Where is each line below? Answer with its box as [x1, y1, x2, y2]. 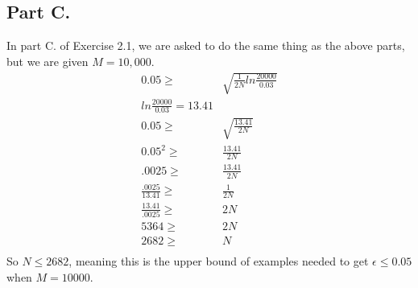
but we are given [6, 52, 89, 69]
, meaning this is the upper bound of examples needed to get [68, 252, 369, 269]
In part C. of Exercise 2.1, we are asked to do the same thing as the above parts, [6, 37, 405, 54]
